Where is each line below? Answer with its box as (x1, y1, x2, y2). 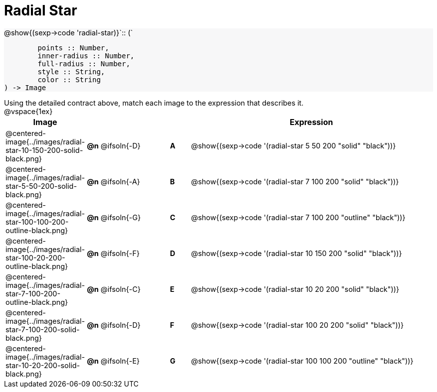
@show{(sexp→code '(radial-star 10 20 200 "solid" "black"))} (191, 285, 400, 294)
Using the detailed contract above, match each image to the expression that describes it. (4, 98, 304, 107)
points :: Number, (37, 43, 109, 52)
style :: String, (37, 67, 105, 76)
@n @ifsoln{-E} (87, 357, 140, 366)
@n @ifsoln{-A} (87, 177, 140, 186)
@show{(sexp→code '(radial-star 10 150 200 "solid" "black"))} (191, 249, 402, 258)
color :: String (37, 75, 101, 84)
